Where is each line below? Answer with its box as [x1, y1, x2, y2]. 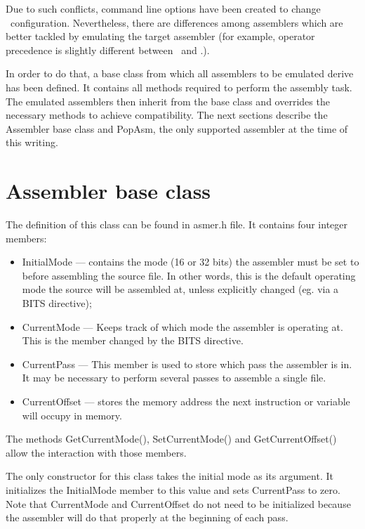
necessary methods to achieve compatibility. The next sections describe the [6, 107, 328, 122]
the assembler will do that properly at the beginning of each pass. [6, 510, 288, 525]
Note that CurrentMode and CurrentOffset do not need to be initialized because [6, 496, 351, 511]
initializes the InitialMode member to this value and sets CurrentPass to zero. [6, 482, 340, 497]
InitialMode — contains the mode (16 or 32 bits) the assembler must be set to [22, 254, 359, 269]
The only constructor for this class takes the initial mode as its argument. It [6, 469, 333, 483]
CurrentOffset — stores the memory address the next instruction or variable [22, 394, 350, 408]
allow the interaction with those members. [6, 445, 187, 459]
